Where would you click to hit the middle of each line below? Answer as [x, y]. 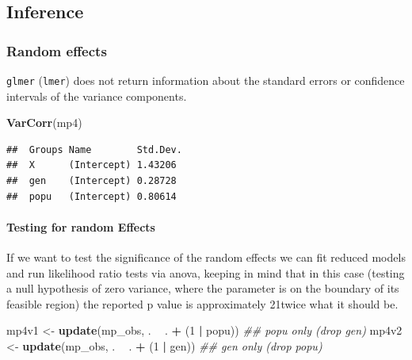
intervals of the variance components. [97, 96]
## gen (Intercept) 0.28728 [92, 181]
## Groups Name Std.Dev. [94, 149]
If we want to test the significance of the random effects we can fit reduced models [206, 257]
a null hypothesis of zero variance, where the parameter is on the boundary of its [203, 288]
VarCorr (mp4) [44, 123]
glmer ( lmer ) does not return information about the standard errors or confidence [206, 80]
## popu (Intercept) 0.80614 [92, 196]
